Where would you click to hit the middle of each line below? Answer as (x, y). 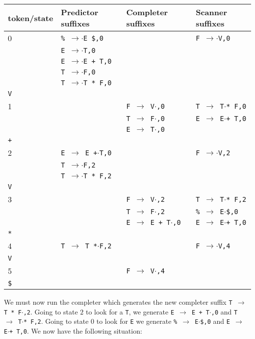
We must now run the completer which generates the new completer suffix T (118, 302)
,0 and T (224, 311)
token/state (31, 18)
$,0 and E (215, 321)
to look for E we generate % (137, 321)
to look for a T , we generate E (130, 311)
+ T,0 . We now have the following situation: (76, 330)
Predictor (80, 12)
